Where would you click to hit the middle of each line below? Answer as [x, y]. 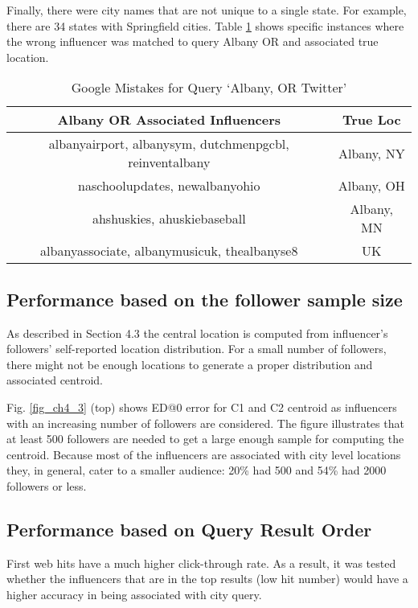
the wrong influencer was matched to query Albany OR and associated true [193, 41]
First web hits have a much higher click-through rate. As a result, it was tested [201, 563]
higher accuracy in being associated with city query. [134, 594]
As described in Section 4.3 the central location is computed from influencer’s [197, 333]
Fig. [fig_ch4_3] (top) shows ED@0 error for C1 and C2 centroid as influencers [202, 407]
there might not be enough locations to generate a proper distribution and [190, 364]
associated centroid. [55, 380]
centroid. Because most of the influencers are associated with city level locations [204, 454]
